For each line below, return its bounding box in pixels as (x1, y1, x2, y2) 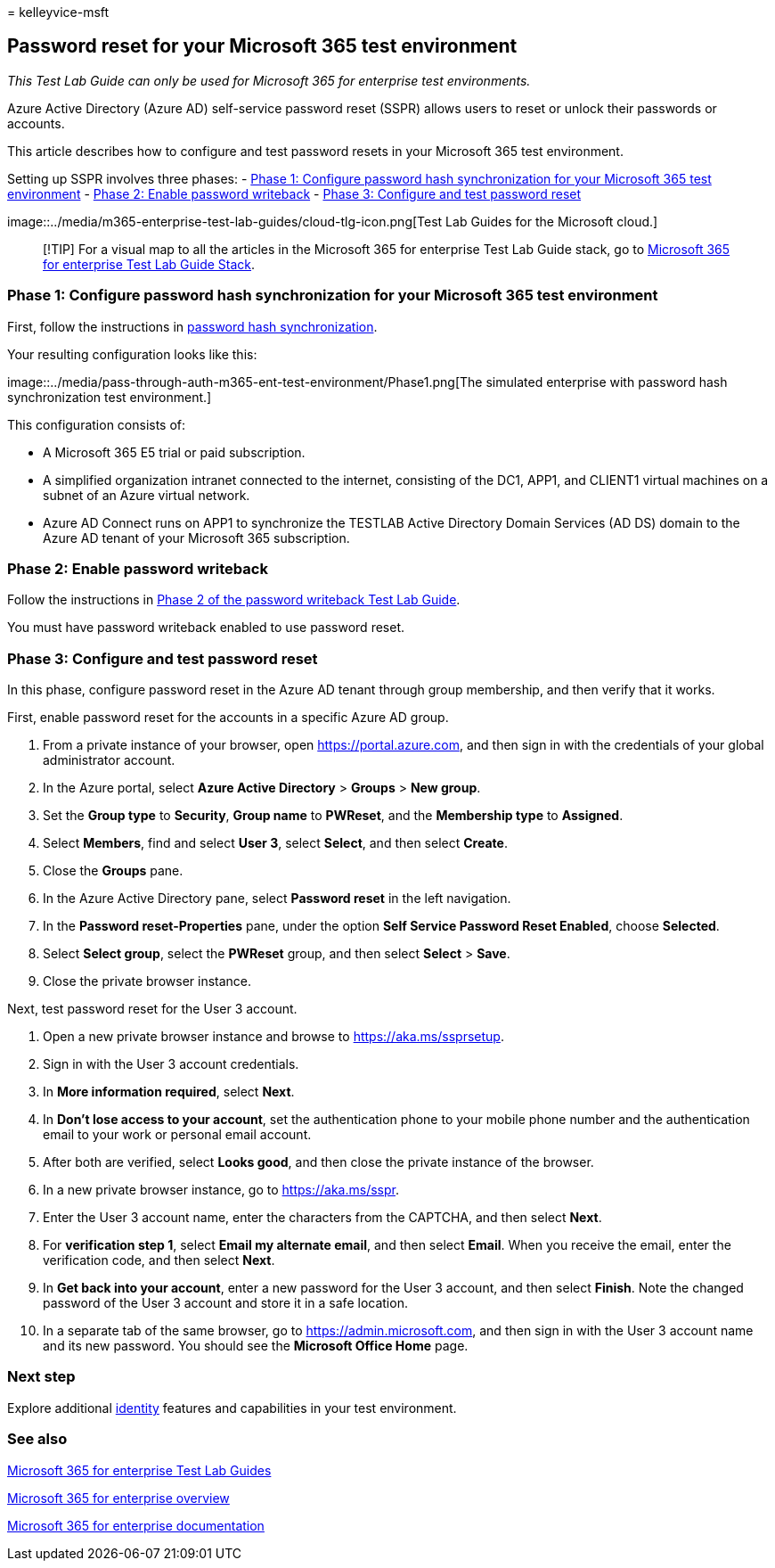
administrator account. (43, 752, 175, 768)
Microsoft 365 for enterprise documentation (7, 1517, 265, 1533)
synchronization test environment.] (7, 389, 212, 405)
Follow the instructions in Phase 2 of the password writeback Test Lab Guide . (7, 592, 461, 608)
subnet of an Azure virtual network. (43, 487, 250, 503)
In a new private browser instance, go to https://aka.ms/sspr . (43, 1182, 400, 1198)
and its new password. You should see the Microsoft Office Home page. (43, 1338, 469, 1354)
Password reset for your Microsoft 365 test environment (7, 35, 518, 58)
